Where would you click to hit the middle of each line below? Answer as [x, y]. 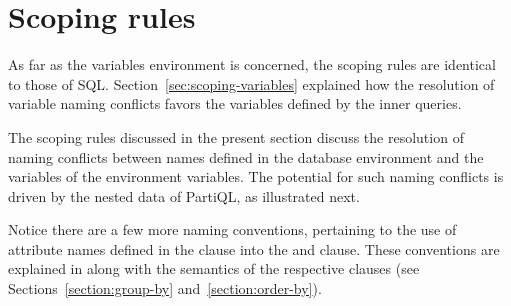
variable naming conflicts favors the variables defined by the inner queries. [235, 103]
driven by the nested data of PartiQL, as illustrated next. [184, 195]
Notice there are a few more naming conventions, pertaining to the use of [232, 229]
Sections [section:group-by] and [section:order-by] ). [165, 288]
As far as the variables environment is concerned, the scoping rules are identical [252, 64]
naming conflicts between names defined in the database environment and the [246, 156]
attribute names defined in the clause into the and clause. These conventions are [254, 248]
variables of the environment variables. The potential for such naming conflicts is [256, 176]
